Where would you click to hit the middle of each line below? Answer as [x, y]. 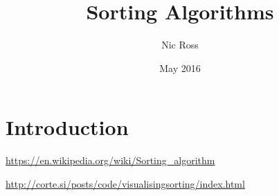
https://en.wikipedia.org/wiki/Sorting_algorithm [110, 160]
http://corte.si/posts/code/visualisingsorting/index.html [125, 183]
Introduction [67, 127]
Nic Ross [180, 45]
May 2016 [180, 68]
